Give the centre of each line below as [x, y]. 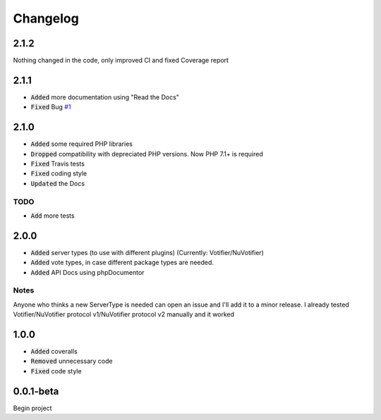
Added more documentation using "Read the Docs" [105, 97]
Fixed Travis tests [58, 164]
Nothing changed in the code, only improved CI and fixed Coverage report [121, 61]
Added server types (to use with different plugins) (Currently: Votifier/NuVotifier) [147, 252]
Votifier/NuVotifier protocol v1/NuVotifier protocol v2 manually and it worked [124, 314]
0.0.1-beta [36, 391]
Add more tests [53, 216]
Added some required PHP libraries [82, 144]
